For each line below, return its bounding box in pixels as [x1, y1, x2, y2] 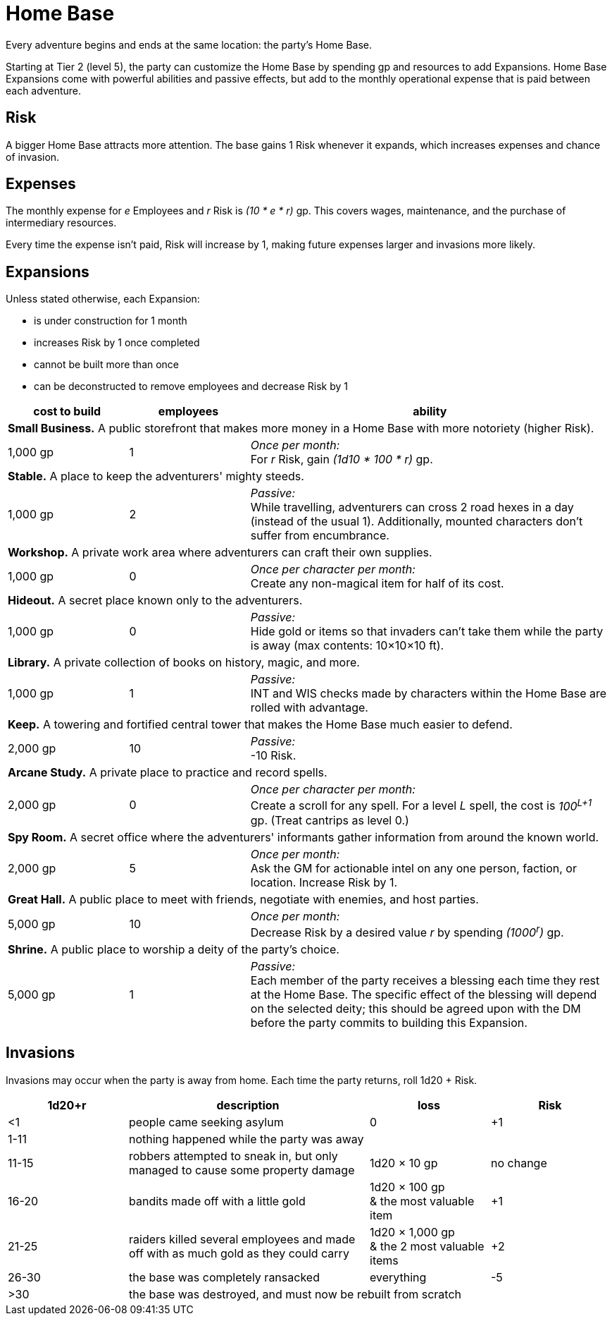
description [216, 1097, 280, 1112]
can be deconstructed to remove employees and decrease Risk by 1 [34, 380, 348, 393]
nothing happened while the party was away [129, 1131, 364, 1146]
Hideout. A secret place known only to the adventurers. [8, 593, 303, 608]
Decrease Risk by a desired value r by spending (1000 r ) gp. [250, 923, 564, 939]
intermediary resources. [6, 217, 117, 229]
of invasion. [6, 150, 60, 163]
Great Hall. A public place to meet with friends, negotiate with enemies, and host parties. [8, 891, 479, 906]
